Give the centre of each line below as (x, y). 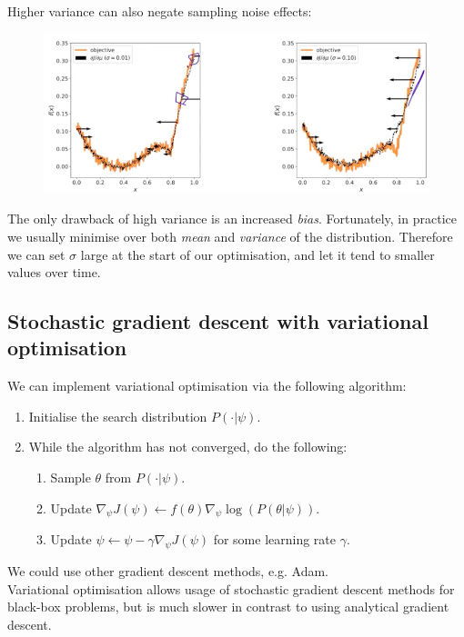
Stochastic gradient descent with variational (218, 321)
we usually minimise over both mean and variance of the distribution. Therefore (230, 236)
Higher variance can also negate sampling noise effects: (160, 11)
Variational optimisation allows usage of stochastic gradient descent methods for (231, 588)
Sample (71, 478)
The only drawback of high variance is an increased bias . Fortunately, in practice (232, 219)
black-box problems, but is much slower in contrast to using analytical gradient (228, 607)
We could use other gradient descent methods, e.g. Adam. (168, 571)
